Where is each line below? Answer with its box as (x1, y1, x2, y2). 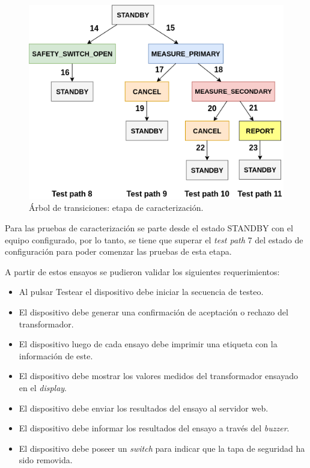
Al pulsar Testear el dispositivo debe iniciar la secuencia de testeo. (19, 285, 264, 298)
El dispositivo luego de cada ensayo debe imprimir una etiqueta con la (19, 338, 278, 350)
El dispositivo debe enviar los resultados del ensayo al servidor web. (19, 401, 269, 414)
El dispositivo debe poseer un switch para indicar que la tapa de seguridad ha (19, 442, 305, 454)
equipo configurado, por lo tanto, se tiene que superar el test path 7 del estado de (5, 233, 303, 246)
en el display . (19, 381, 67, 394)
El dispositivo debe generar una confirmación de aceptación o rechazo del (19, 306, 288, 318)
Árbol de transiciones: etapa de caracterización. (29, 201, 204, 214)
